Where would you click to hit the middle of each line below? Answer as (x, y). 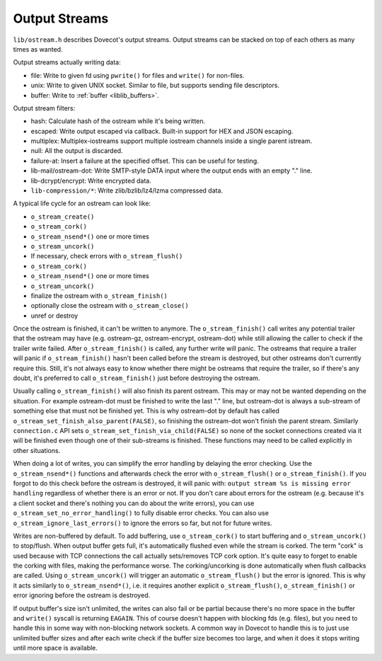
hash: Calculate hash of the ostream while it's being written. (118, 121)
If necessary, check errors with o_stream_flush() (107, 256)
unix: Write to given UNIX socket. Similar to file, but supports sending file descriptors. (155, 86)
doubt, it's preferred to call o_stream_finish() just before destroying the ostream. (137, 378)
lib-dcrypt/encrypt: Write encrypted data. (91, 180)
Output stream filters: (44, 108)
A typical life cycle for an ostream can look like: (82, 203)
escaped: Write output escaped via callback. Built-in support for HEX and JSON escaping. (162, 131)
